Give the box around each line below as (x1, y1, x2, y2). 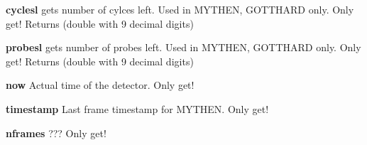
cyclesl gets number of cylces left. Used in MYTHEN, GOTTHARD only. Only (6, 2, 354, 16)
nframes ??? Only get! (6, 125, 106, 140)
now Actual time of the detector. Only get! (6, 77, 195, 92)
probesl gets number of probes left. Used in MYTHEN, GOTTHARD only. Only (6, 40, 361, 55)
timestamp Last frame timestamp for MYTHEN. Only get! (6, 101, 269, 116)
